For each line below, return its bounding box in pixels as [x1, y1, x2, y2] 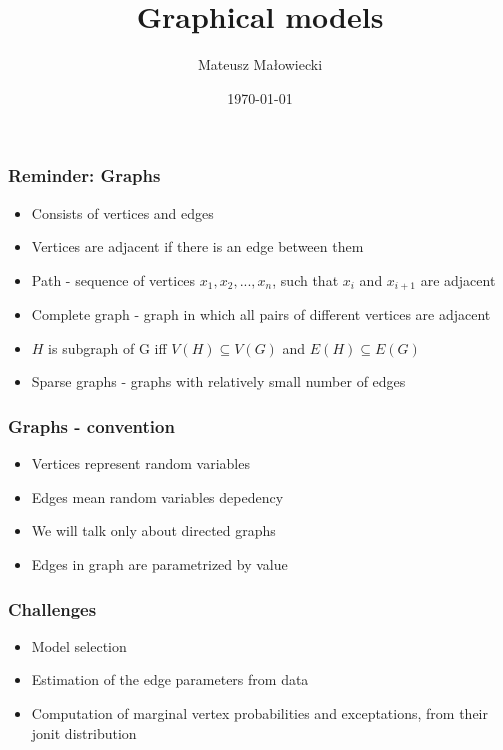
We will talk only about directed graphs [31, 520, 276, 541]
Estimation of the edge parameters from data [31, 669, 309, 690]
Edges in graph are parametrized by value [31, 554, 288, 575]
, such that [272, 269, 339, 290]
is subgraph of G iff [48, 337, 167, 358]
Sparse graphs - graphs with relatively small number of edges [31, 371, 406, 392]
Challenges [8, 596, 97, 621]
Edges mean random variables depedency [31, 486, 284, 507]
